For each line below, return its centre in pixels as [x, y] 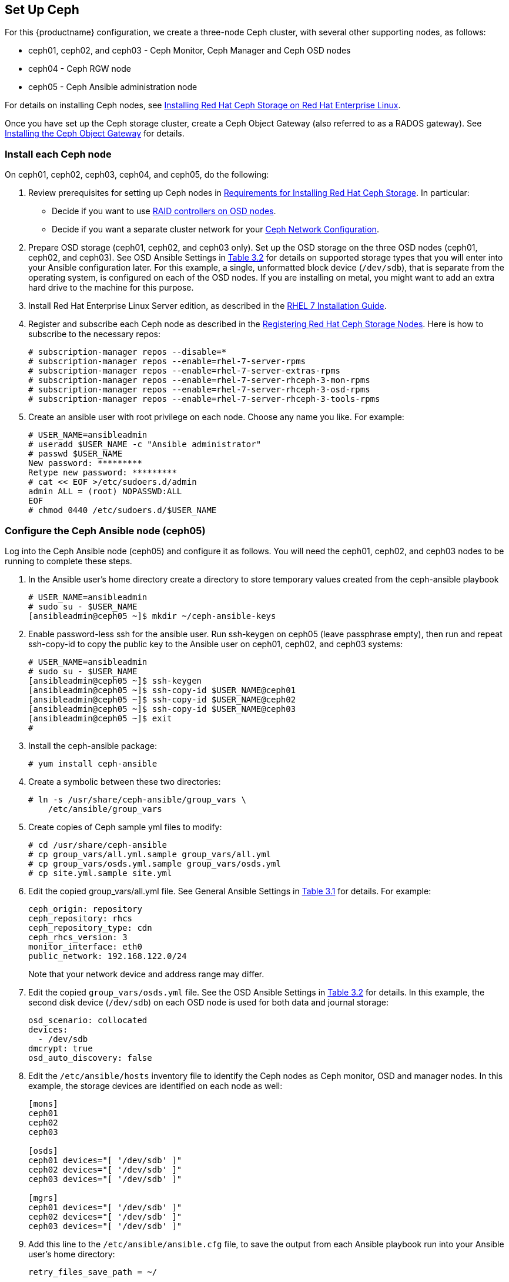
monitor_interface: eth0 [85, 946]
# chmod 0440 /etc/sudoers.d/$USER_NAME [123, 510]
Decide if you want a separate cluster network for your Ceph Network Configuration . [215, 229]
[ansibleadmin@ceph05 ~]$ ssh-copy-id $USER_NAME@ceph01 [162, 690]
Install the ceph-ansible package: [93, 745]
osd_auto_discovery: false [90, 1058]
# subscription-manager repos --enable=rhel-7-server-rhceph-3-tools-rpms [204, 399]
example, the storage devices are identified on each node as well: [155, 1085]
